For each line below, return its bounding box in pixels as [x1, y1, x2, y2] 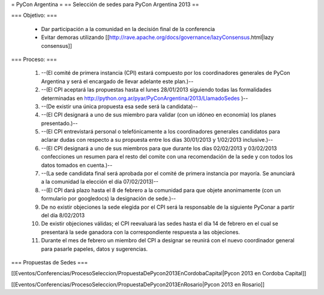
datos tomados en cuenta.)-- [41, 162, 113, 169]
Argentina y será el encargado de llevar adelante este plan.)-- [41, 78, 194, 85]
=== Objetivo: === [11, 12, 58, 19]
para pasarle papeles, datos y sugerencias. [41, 245, 148, 253]
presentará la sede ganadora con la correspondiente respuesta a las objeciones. [41, 228, 240, 236]
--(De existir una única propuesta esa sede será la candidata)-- [41, 102, 198, 110]
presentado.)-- [41, 120, 78, 127]
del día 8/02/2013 [41, 211, 85, 218]
